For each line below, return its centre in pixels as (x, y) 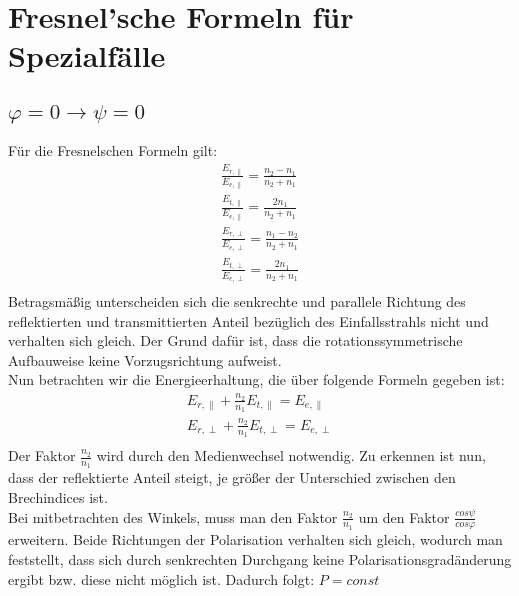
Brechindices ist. (58, 496)
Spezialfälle (87, 55)
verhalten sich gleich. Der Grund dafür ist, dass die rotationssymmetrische (235, 340)
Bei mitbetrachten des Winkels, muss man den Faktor (173, 516)
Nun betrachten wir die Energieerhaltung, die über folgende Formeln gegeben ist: (256, 379)
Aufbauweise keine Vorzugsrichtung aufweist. (145, 359)
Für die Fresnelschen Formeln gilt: (113, 150)
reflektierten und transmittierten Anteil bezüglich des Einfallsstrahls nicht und (248, 320)
